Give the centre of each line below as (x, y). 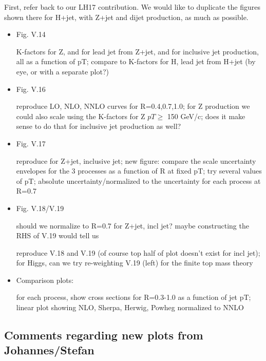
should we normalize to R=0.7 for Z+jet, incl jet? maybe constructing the (132, 225)
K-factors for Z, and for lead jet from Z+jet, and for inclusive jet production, (137, 51)
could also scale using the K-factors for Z (81, 116)
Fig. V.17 (31, 143)
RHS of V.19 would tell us (58, 235)
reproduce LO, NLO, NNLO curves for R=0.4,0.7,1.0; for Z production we (133, 106)
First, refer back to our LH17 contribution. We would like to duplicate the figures (132, 7)
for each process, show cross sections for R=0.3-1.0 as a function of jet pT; (134, 297)
